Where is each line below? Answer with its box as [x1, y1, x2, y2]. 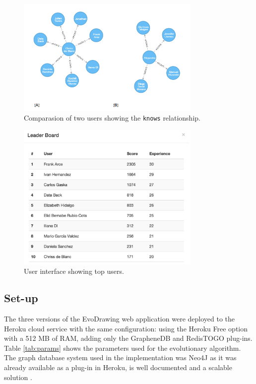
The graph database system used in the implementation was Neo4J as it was [4, 352, 237, 363]
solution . [4, 372, 32, 382]
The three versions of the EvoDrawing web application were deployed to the [4, 314, 235, 324]
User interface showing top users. [24, 266, 124, 276]
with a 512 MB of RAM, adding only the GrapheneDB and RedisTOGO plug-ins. [4, 333, 253, 343]
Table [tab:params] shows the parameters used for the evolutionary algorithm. [4, 342, 241, 353]
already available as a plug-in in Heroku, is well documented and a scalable [4, 362, 232, 372]
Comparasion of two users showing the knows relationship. [24, 113, 200, 123]
